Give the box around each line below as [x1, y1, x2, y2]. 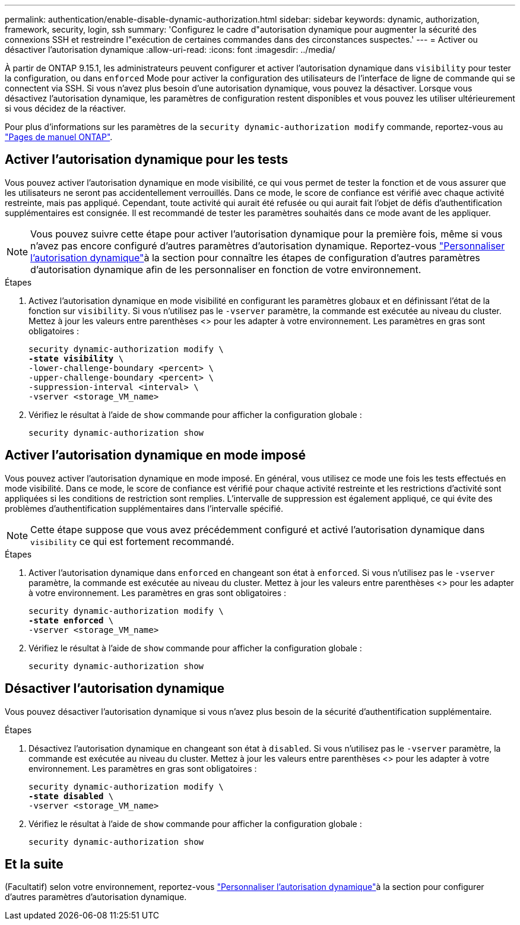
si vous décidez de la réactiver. [5, 103, 126, 113]
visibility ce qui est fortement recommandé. [30, 535, 234, 547]
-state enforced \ [28, 615, 114, 625]
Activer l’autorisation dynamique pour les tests [5, 152, 288, 167]
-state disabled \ [28, 791, 114, 801]
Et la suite [5, 856, 64, 872]
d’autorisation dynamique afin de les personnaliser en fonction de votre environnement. [30, 263, 421, 275]
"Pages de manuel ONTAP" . [5, 132, 113, 142]
